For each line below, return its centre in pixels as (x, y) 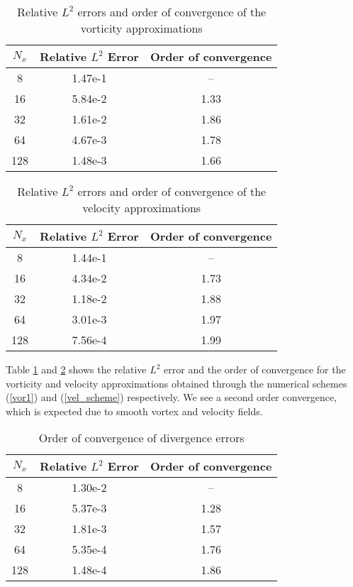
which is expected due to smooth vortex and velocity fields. (134, 411)
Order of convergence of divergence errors (141, 438)
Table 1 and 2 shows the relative (76, 369)
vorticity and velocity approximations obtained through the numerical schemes (176, 383)
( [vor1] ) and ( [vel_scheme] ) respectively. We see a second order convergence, (172, 397)
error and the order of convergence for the (255, 369)
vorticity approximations (141, 28)
